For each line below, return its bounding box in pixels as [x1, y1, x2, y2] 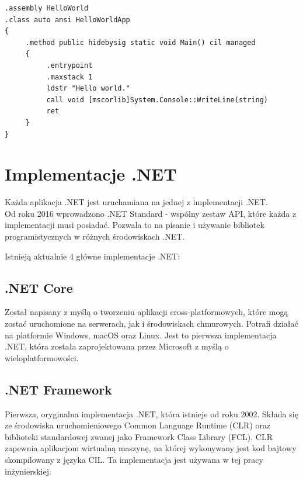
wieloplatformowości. [5, 351, 79, 364]
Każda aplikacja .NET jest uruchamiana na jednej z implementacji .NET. [5, 196, 268, 208]
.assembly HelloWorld [5, 4, 89, 12]
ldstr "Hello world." [46, 84, 130, 93]
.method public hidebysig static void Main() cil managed [25, 38, 256, 47]
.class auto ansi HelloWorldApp [5, 15, 130, 24]
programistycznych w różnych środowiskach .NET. [5, 230, 185, 243]
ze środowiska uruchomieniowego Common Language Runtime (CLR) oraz [5, 419, 271, 431]
